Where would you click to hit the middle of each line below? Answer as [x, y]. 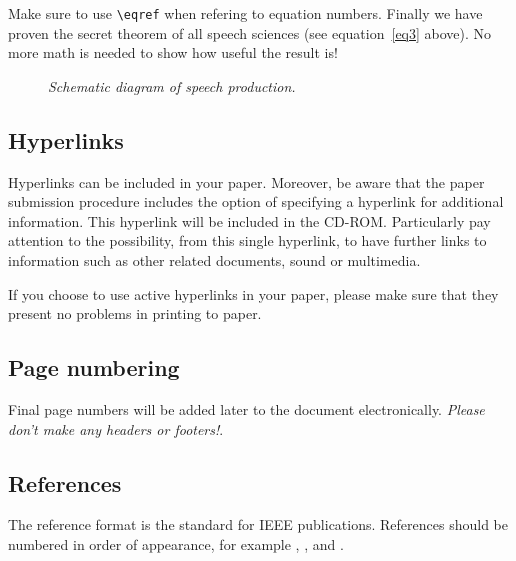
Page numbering [94, 367]
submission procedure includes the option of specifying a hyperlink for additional [256, 201]
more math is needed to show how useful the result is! [173, 52]
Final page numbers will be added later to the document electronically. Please [246, 409]
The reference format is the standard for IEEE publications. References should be [258, 524]
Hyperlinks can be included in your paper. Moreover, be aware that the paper [246, 181]
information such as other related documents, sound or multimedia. [214, 260]
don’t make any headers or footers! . [116, 428]
